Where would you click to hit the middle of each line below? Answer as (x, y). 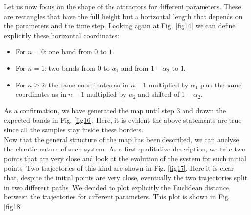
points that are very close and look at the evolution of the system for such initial (125, 158)
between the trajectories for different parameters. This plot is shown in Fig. (117, 197)
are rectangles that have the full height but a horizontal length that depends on (123, 16)
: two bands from (70, 68)
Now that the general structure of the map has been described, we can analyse (122, 139)
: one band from (68, 52)
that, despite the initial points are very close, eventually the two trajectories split (126, 177)
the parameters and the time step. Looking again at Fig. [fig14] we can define (120, 26)
